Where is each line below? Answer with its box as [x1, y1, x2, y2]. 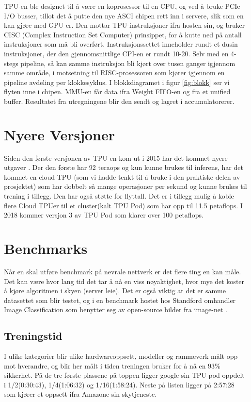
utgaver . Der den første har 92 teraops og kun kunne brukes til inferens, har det [4, 162, 243, 172]
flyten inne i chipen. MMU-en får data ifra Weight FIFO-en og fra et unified [4, 86, 231, 97]
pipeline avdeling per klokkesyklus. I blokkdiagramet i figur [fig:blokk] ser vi [4, 77, 230, 87]
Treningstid [4, 328, 63, 343]
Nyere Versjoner [4, 124, 115, 144]
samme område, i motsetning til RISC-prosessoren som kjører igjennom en [4, 67, 225, 78]
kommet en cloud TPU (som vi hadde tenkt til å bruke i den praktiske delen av [4, 171, 240, 182]
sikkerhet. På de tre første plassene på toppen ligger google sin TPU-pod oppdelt [4, 370, 245, 380]
